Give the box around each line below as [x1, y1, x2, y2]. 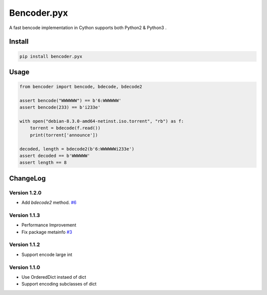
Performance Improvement [21, 222, 77, 228]
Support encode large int [21, 252, 73, 258]
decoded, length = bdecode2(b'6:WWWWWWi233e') [19, 146, 134, 151]
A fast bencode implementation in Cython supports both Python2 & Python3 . [9, 25, 167, 31]
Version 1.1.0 [9, 264, 41, 271]
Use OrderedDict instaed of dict [21, 274, 87, 280]
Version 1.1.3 [9, 212, 41, 219]
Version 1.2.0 [9, 189, 42, 196]
